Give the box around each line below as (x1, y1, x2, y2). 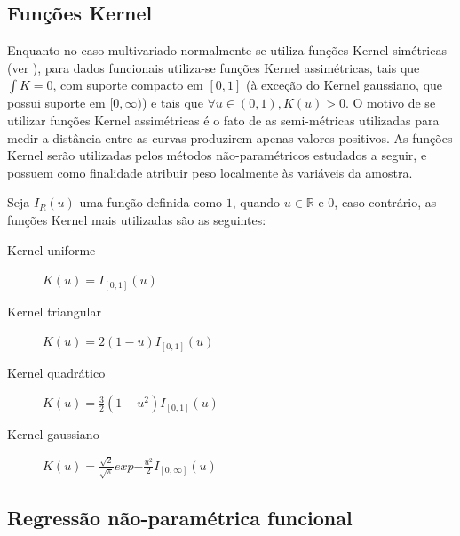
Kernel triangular (7, 301, 101, 320)
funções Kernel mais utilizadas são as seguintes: (7, 210, 266, 228)
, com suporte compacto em (52, 76, 203, 94)
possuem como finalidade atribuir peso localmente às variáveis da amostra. (7, 163, 413, 181)
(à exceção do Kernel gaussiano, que (245, 76, 443, 94)
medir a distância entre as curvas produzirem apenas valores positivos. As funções (7, 128, 453, 147)
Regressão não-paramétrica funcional (7, 504, 353, 531)
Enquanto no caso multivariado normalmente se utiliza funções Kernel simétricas (7, 41, 447, 60)
